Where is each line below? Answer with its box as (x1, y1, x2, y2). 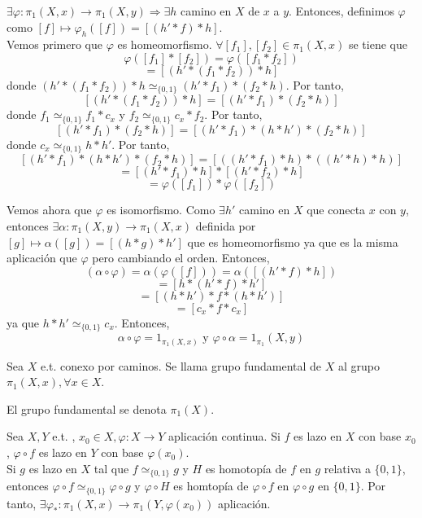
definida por (195, 217, 256, 234)
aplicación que (7, 249, 77, 266)
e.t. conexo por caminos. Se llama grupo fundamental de (40, 357, 322, 374)
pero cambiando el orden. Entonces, (92, 249, 270, 266)
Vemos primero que (7, 36, 102, 53)
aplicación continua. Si (168, 428, 281, 445)
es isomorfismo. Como (107, 201, 215, 218)
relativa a (324, 459, 371, 476)
